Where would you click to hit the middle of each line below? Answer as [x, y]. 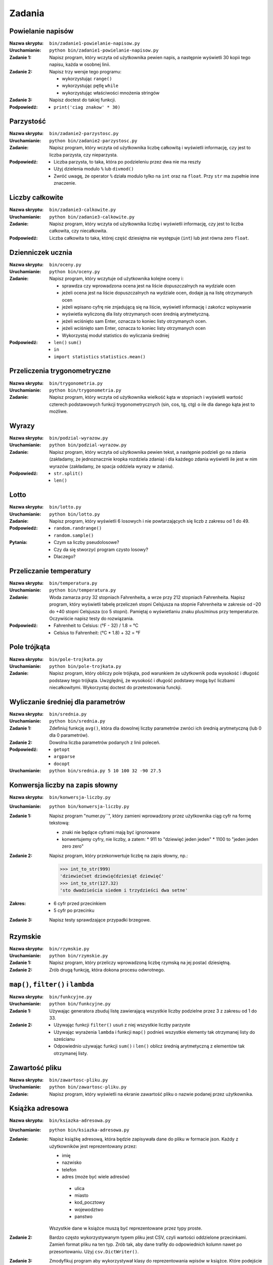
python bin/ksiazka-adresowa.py [89, 1130]
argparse [64, 757]
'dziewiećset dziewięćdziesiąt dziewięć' [112, 876]
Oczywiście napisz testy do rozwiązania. [92, 618]
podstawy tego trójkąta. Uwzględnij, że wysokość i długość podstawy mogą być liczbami [142, 680]
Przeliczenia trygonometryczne [60, 371]
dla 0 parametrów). [69, 735]
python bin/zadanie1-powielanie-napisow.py [104, 50]
